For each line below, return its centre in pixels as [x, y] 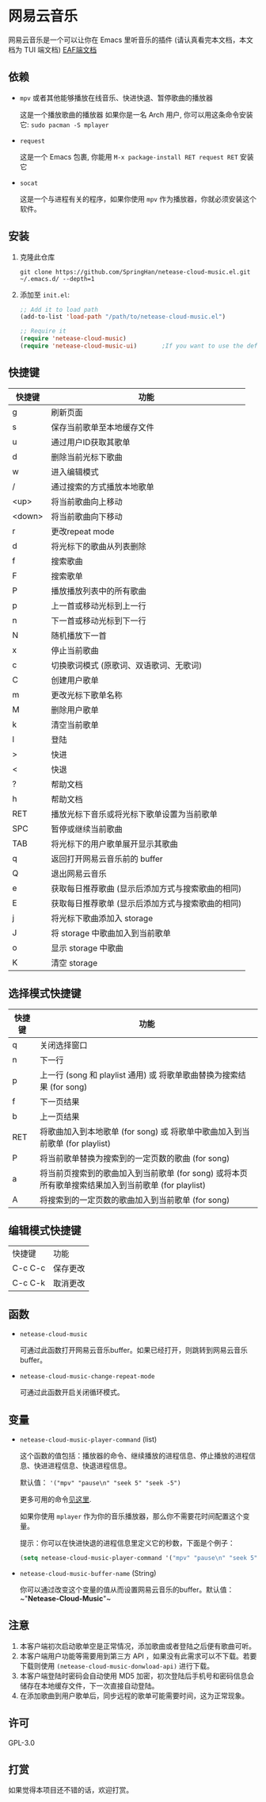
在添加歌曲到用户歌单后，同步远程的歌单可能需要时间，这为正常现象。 [134, 1696]
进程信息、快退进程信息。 [89, 1466]
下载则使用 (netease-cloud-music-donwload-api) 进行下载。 [117, 1666]
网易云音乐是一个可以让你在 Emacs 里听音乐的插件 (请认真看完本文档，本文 [131, 40]
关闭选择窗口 [63, 1045]
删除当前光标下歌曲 [87, 457]
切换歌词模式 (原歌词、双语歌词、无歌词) [127, 665]
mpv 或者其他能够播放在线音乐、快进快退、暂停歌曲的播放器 [116, 98]
